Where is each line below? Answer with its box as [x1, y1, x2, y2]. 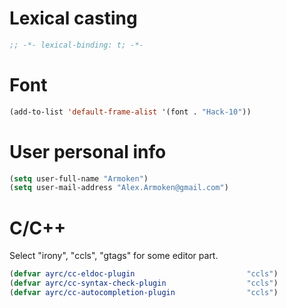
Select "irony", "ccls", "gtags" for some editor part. [9, 250, 219, 262]
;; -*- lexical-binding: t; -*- [9, 40, 144, 50]
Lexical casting [9, 7, 138, 30]
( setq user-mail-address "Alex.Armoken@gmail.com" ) [9, 183, 229, 193]
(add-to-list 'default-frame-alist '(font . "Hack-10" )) [9, 107, 252, 117]
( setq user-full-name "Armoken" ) [9, 173, 149, 184]
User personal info [9, 140, 167, 163]
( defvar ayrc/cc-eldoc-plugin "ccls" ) [9, 269, 279, 279]
